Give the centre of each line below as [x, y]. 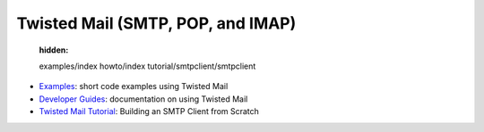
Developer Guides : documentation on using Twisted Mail [143, 99]
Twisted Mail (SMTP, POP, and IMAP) [156, 23]
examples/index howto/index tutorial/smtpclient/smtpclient [147, 66]
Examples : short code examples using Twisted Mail [134, 87]
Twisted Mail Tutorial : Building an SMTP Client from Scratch [149, 111]
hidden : [54, 50]
